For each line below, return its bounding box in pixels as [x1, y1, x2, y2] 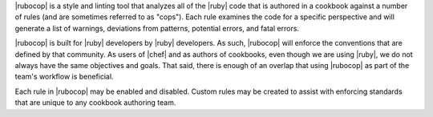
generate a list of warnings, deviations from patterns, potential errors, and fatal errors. [14, 23, 300, 33]
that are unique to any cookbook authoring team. [14, 98, 176, 107]
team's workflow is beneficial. [14, 72, 114, 82]
